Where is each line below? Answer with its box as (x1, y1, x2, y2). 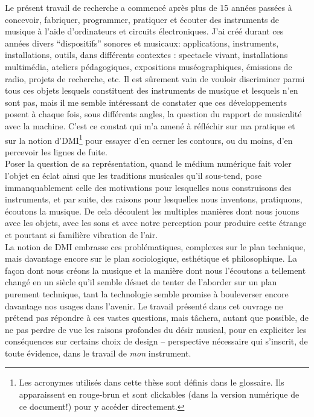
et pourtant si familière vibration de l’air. (5, 228, 158, 241)
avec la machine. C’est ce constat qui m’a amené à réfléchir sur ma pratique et (5, 119, 295, 132)
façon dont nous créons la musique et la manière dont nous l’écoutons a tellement (5, 263, 306, 276)
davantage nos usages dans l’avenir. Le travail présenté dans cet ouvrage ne (5, 299, 283, 312)
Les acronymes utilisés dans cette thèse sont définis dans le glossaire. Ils (19, 376, 284, 389)
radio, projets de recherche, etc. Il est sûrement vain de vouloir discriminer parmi (5, 72, 305, 85)
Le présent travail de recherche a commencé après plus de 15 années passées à (5, 1, 292, 13)
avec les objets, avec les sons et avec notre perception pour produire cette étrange (5, 216, 307, 229)
